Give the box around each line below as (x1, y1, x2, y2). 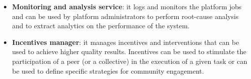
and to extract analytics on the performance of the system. (12, 20, 190, 31)
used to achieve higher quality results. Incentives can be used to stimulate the (12, 46, 247, 57)
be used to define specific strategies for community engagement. (12, 65, 204, 76)
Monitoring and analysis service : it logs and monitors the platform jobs (12, 1, 242, 11)
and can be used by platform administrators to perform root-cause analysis (12, 11, 239, 21)
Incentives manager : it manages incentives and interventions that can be (12, 37, 239, 47)
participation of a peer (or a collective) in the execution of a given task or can (12, 56, 248, 66)
